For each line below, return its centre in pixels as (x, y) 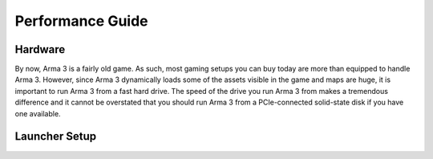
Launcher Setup (55, 137)
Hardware (40, 49)
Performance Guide (81, 21)
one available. (38, 113)
